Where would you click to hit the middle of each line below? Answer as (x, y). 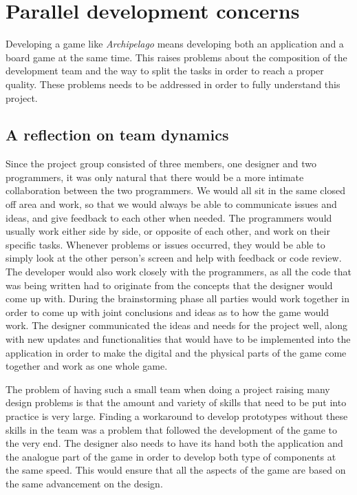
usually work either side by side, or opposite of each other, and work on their (168, 231)
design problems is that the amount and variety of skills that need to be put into (176, 402)
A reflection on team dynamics (117, 135)
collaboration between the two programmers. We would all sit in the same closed (175, 190)
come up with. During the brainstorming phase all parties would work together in (178, 298)
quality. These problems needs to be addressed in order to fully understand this (173, 84)
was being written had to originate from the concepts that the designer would (169, 285)
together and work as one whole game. (87, 366)
